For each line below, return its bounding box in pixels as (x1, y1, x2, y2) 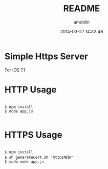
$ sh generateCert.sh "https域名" (4, 155, 74, 160)
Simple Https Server (4, 51, 88, 62)
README (63, 3, 100, 14)
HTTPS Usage (4, 129, 63, 140)
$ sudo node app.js (4, 159, 44, 164)
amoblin (73, 19, 90, 25)
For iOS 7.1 (4, 67, 25, 73)
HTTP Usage (4, 84, 57, 95)
